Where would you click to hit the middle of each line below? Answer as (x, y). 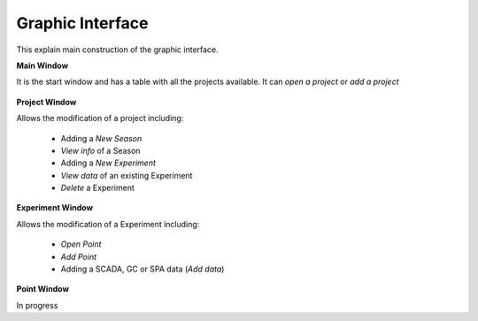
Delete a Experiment (97, 188)
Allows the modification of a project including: (100, 118)
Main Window (42, 65)
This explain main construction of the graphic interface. (117, 50)
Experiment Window (54, 208)
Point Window (43, 289)
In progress (37, 305)
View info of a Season (100, 150)
